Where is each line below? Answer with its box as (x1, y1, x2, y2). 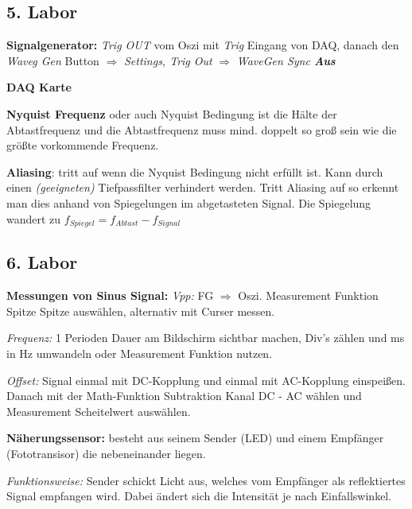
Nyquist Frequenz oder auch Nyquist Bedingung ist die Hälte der (6, 105, 337, 122)
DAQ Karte (6, 79, 72, 95)
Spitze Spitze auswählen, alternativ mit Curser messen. (6, 302, 275, 319)
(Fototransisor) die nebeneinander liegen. (6, 445, 206, 461)
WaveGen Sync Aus (236, 52, 336, 68)
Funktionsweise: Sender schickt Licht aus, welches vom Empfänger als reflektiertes (6, 472, 406, 488)
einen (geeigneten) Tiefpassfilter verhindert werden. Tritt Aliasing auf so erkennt (6, 179, 399, 196)
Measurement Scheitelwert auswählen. (6, 402, 191, 419)
